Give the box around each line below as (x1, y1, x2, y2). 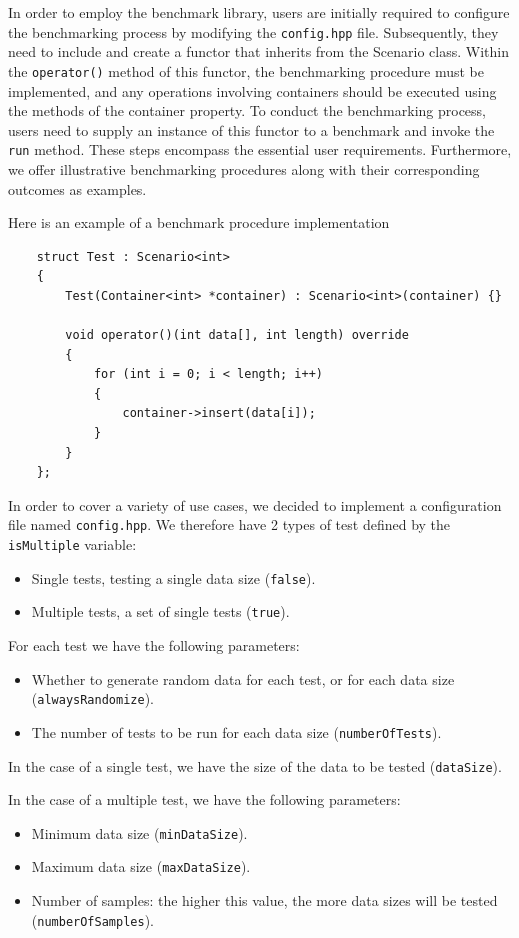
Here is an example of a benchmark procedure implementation (8, 212, 390, 233)
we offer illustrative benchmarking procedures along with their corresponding (8, 158, 480, 179)
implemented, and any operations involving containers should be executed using (8, 80, 497, 101)
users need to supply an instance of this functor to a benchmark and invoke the (8, 119, 495, 140)
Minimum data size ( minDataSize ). (31, 822, 248, 843)
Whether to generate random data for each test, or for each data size (31, 668, 455, 689)
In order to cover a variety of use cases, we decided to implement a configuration (8, 494, 502, 515)
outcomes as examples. (8, 178, 147, 199)
